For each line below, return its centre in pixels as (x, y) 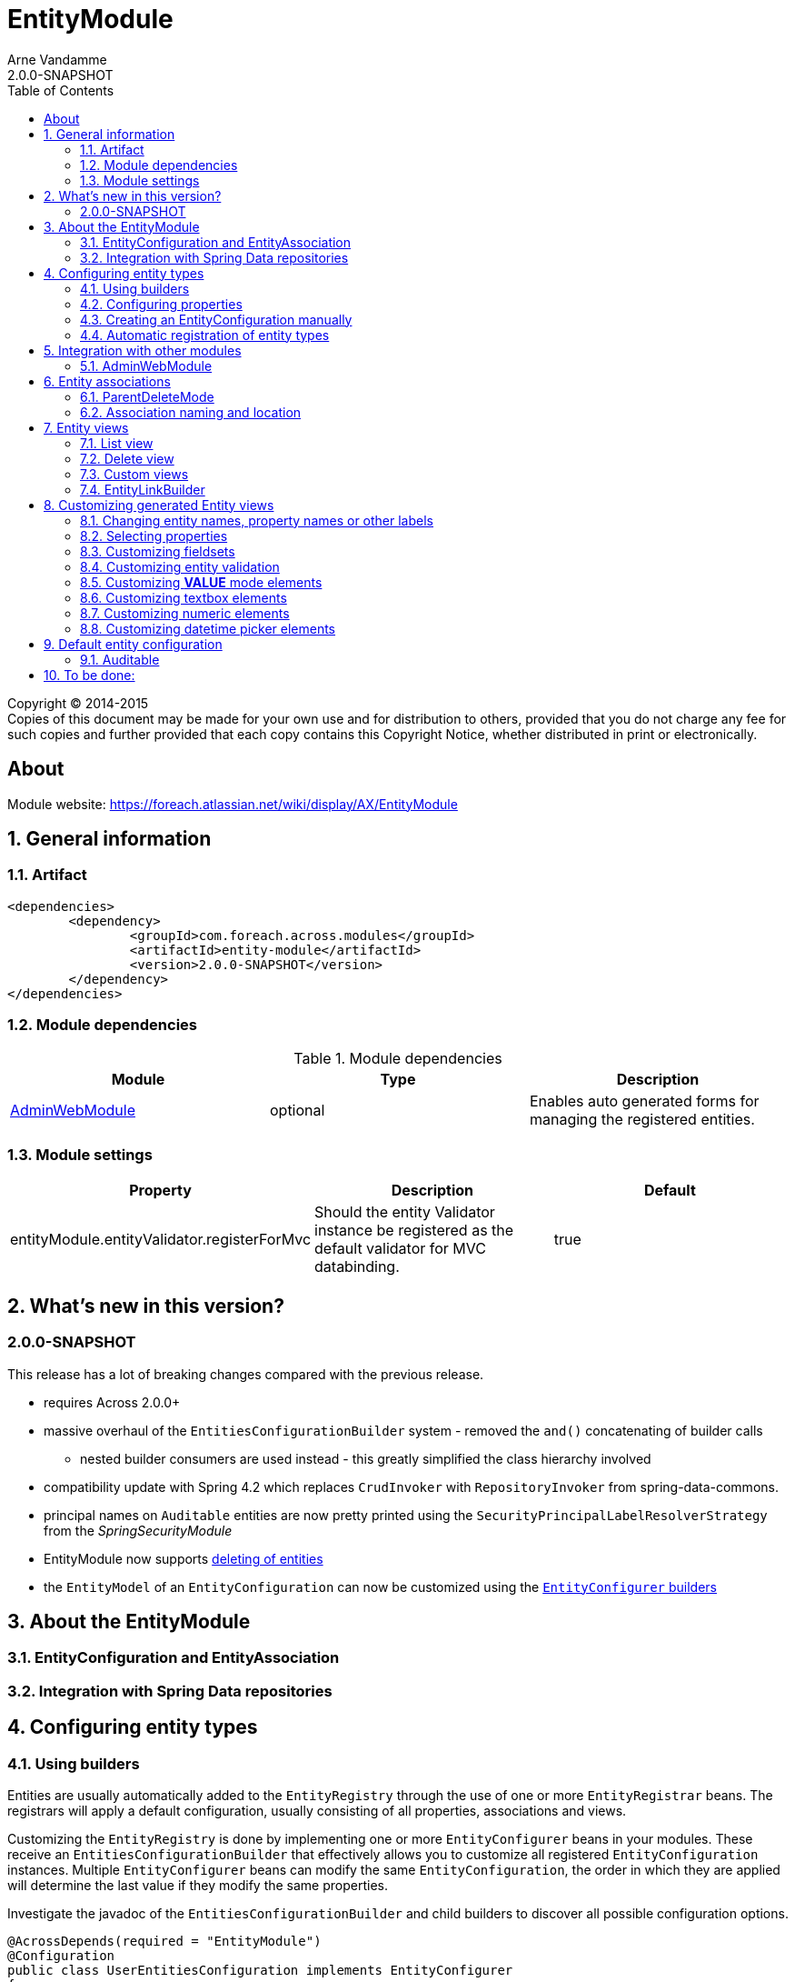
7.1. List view (117, 443)
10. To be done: (89, 675)
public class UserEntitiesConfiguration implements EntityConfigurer (260, 1970)
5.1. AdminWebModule (146, 365)
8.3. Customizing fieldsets (158, 551)
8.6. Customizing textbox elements (184, 597)
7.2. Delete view (127, 458)
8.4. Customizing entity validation (180, 566)
